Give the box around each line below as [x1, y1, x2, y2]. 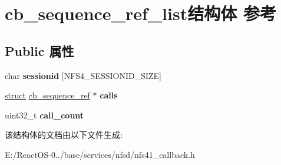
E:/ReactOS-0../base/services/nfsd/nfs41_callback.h [5, 148, 195, 160]
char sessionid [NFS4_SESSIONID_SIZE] [5, 69, 161, 81]
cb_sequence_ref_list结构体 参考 [5, 1, 276, 25]
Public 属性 [5, 41, 74, 60]
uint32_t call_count [5, 108, 84, 121]
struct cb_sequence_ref [5, 89, 90, 101]
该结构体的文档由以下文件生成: [5, 128, 123, 141]
